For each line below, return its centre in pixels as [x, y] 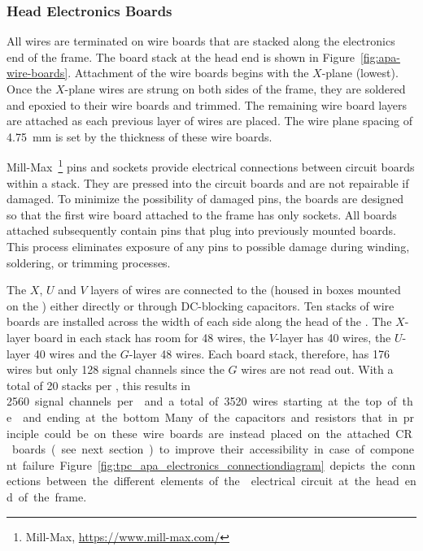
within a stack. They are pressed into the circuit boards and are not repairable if [208, 182]
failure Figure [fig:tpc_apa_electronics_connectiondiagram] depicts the [204, 464]
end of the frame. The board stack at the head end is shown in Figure [181, 56]
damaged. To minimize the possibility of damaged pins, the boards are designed [205, 199]
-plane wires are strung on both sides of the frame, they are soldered [235, 89]
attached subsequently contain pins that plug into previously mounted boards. [201, 230]
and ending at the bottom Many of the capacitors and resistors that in [210, 417]
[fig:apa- [380, 56]
